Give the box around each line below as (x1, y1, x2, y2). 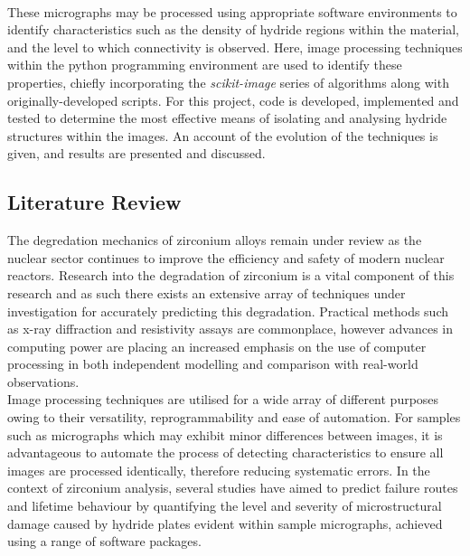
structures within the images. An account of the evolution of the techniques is (7, 126, 438, 145)
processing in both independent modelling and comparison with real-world (7, 354, 418, 373)
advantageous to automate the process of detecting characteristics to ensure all (7, 443, 444, 462)
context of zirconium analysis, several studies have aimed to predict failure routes (7, 478, 458, 497)
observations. (7, 372, 80, 391)
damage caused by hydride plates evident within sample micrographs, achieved (7, 514, 443, 532)
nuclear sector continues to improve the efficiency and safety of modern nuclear (7, 248, 445, 267)
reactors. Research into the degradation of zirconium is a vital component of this (7, 266, 455, 285)
